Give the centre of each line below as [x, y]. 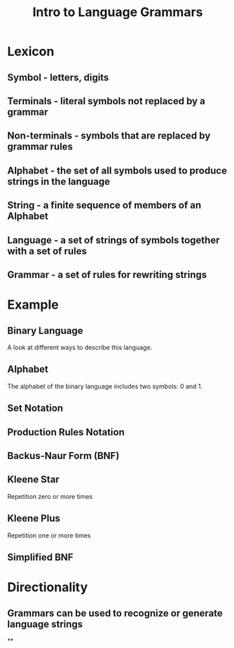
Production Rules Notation [66, 432]
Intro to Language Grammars [118, 12]
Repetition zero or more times [50, 496]
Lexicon [31, 51]
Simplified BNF [40, 557]
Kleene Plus [34, 519]
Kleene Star [33, 480]
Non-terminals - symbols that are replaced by [109, 136]
